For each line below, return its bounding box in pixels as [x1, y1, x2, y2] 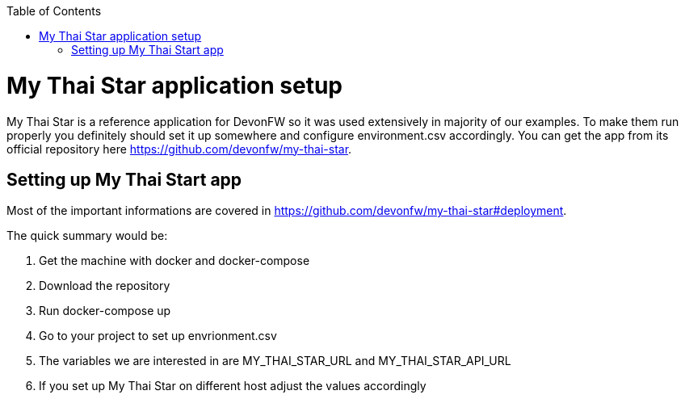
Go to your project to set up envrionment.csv [39, 329, 277, 343]
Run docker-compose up [39, 304, 171, 318]
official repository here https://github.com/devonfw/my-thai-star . [6, 141, 352, 156]
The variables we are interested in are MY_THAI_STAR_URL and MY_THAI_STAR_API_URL [39, 354, 511, 368]
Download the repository [39, 279, 170, 293]
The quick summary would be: [6, 229, 168, 243]
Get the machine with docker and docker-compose [39, 254, 310, 268]
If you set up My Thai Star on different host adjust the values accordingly [39, 379, 427, 393]
